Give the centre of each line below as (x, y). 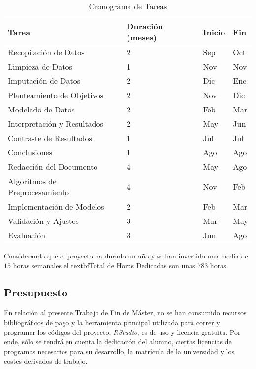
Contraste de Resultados (50, 138)
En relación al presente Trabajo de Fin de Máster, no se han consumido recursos (125, 313)
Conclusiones (30, 152)
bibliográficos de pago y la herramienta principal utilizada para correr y (112, 322)
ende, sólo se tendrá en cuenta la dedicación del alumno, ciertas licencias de (118, 342)
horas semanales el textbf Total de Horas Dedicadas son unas (104, 265)
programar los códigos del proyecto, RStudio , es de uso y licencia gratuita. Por (122, 332)
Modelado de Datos (41, 109)
